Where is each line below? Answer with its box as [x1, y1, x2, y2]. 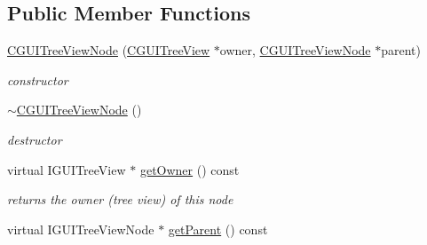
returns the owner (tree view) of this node [7, 190, 233, 209]
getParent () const [168, 219, 268, 238]
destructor [7, 130, 62, 148]
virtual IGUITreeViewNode [7, 219, 154, 238]
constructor [7, 70, 68, 89]
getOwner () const [139, 160, 240, 178]
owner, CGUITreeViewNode [219, 41, 371, 59]
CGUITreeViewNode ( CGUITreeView [7, 41, 210, 59]
